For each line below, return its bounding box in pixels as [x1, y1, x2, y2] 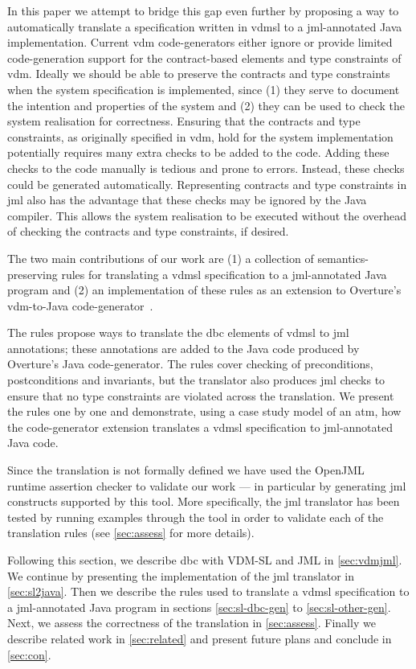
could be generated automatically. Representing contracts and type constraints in [7, 175, 407, 192]
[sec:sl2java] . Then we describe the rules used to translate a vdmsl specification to [7, 583, 410, 600]
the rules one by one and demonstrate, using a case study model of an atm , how [7, 403, 402, 420]
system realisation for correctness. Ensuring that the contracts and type [7, 113, 361, 129]
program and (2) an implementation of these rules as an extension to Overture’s [7, 281, 402, 298]
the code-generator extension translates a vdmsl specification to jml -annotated [7, 418, 394, 435]
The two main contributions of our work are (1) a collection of [7, 249, 314, 266]
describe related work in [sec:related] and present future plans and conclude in [7, 630, 392, 646]
